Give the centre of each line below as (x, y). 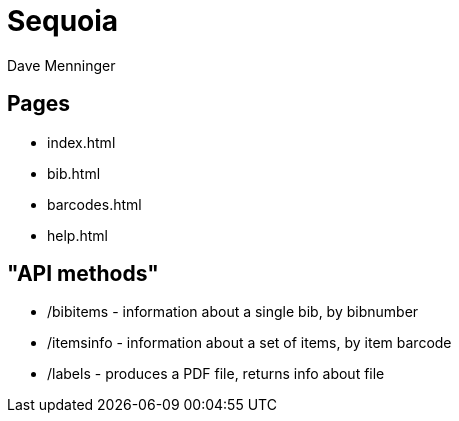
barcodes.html (94, 204)
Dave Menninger (61, 65)
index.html (81, 142)
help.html (77, 235)
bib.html (74, 173)
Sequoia (63, 21)
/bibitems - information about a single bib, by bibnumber (233, 312)
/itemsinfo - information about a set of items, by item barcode (249, 343)
